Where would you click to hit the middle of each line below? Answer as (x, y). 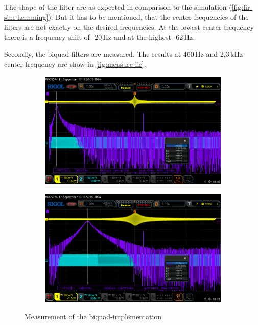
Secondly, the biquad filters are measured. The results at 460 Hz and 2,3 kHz (124, 54)
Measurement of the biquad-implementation (93, 317)
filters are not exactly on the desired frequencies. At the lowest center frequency (129, 27)
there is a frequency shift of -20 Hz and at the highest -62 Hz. (100, 37)
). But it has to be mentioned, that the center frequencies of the (148, 17)
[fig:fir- (242, 7)
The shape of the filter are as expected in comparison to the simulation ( (118, 7)
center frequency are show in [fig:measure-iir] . (75, 64)
